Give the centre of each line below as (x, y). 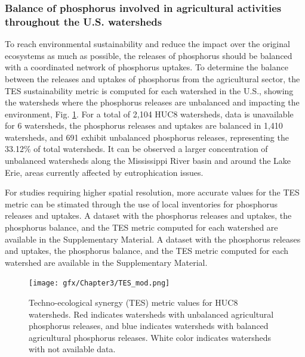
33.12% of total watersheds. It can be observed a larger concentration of (136, 149)
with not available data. (72, 349)
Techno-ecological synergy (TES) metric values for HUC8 (133, 302)
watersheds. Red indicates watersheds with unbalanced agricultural (151, 314)
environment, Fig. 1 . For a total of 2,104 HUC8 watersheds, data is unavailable (149, 114)
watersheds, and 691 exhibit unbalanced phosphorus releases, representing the (147, 137)
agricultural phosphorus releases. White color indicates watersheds (150, 337)
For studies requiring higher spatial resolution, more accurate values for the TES (152, 192)
